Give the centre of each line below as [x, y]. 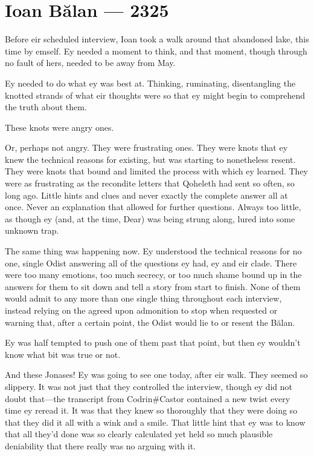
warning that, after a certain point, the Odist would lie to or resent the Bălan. [150, 322]
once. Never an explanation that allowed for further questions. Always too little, [153, 207]
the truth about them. [46, 107]
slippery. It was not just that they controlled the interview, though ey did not [149, 386]
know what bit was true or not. [63, 354]
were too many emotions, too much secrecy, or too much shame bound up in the [153, 275]
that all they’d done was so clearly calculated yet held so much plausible [139, 434]
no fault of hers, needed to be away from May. [90, 63]
